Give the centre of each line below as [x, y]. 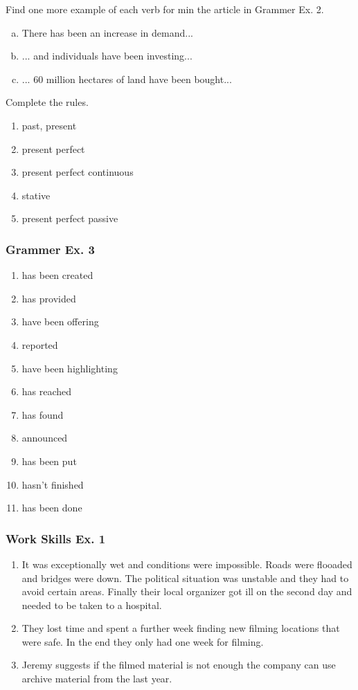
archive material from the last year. [97, 679]
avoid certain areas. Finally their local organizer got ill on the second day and [187, 591]
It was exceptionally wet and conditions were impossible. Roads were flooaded [187, 564]
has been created [57, 275]
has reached [47, 391]
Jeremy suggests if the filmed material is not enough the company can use [179, 665]
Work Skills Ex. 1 [56, 538]
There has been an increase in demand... [107, 32]
